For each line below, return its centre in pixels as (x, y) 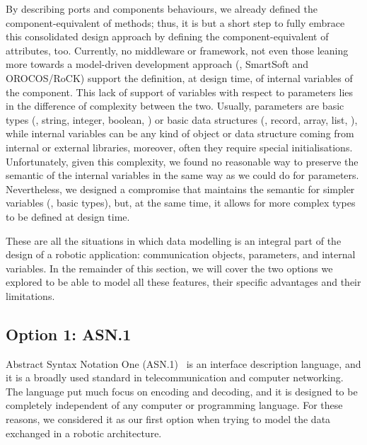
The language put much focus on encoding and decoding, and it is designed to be (182, 391)
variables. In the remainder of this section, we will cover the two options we (169, 268)
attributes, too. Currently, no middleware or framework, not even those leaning (177, 50)
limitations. (30, 295)
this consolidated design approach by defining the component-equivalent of (167, 36)
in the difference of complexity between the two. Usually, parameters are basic (175, 106)
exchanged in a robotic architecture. (84, 433)
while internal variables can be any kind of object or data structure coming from (180, 133)
